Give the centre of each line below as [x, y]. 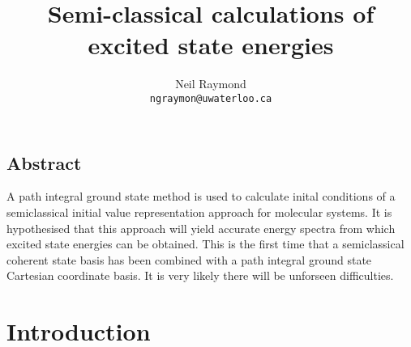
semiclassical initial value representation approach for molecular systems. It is [199, 212]
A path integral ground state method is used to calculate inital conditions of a [201, 196]
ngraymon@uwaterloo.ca [211, 98]
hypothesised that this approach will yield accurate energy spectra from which [201, 228]
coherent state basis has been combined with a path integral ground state [189, 259]
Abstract [44, 162]
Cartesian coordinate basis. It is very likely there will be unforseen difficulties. [200, 275]
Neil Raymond [211, 84]
